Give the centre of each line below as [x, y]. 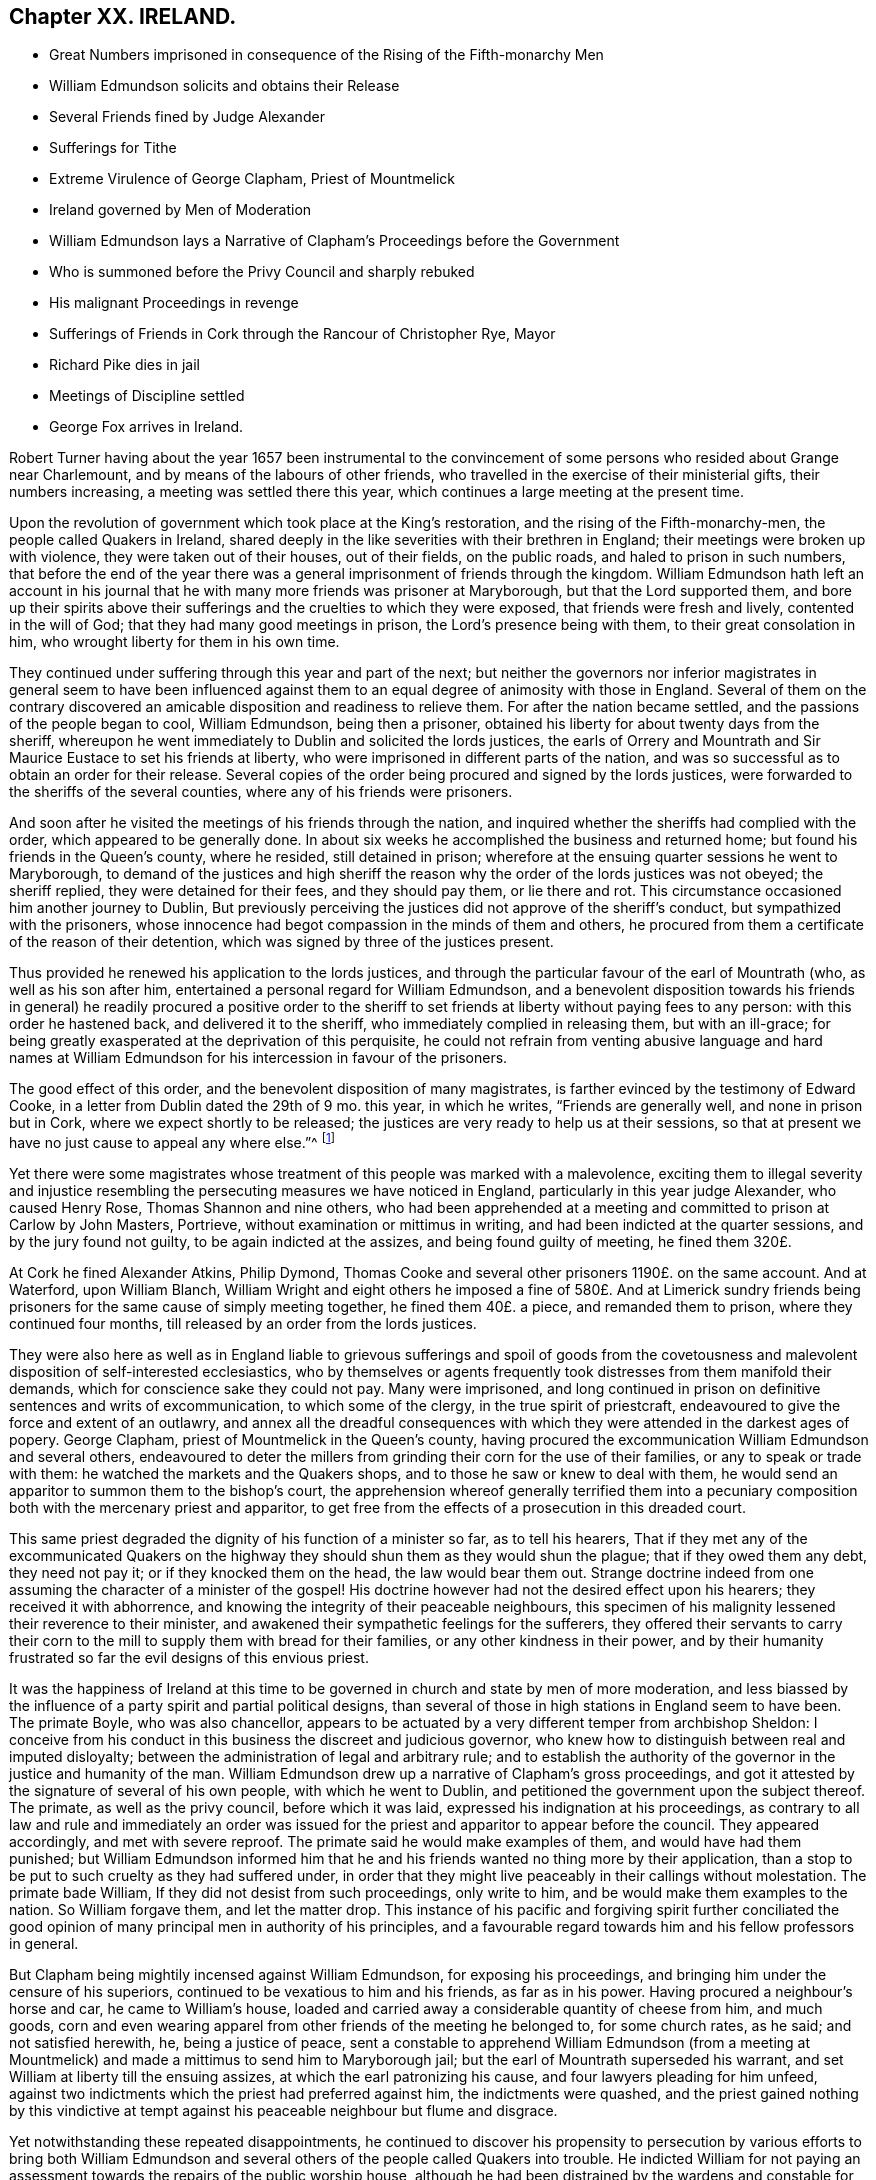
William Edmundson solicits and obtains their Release [224, 86]
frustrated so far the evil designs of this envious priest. [189, 1658]
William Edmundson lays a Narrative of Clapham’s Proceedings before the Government [334, 241]
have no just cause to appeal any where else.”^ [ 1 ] [172, 1141]
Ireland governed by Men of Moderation [180, 210]
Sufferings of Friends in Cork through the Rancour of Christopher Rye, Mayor [302, 334]
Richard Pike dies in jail [124, 365]
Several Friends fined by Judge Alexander [187, 117]
